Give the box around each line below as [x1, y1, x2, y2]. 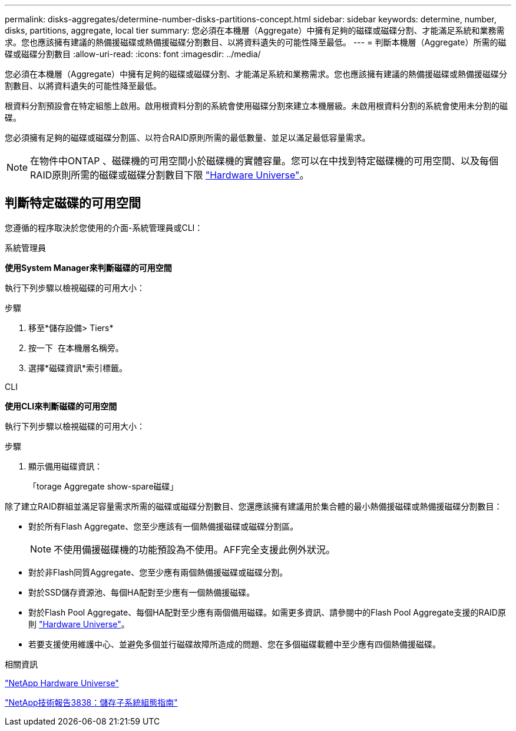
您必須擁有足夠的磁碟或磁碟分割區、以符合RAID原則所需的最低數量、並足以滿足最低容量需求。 [5, 133, 371, 143]
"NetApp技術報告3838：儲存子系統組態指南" [5, 697, 178, 707]
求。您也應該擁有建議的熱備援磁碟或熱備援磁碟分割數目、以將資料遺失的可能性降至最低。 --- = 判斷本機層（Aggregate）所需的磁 [5, 37, 507, 47]
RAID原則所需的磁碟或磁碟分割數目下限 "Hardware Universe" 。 [30, 169, 309, 181]
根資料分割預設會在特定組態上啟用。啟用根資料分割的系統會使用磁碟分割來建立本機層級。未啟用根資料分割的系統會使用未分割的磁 [5, 101, 508, 111]
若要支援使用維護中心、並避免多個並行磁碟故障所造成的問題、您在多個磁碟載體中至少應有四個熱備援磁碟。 [28, 639, 441, 649]
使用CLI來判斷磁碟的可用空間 [5, 401, 117, 411]
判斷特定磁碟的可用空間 [5, 196, 141, 211]
